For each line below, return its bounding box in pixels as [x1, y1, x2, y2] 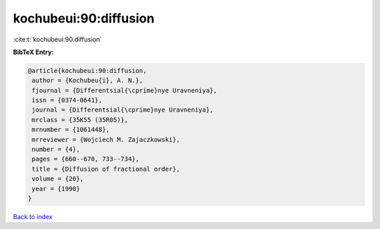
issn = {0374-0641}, [32, 96, 103, 105]
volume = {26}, [32, 175, 84, 183]
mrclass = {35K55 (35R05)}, [32, 116, 129, 124]
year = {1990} [32, 185, 80, 192]
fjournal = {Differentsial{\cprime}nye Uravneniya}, [32, 86, 217, 94]
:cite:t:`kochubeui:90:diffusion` [13, 35, 102, 44]
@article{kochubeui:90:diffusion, [27, 67, 147, 74]
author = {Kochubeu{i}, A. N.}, [32, 77, 144, 84]
